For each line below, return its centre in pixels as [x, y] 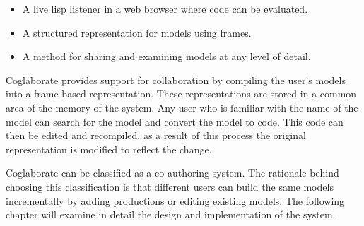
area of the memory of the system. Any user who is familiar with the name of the [182, 107]
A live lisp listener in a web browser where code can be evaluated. [165, 8]
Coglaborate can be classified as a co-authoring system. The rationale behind [172, 173]
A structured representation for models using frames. [137, 32]
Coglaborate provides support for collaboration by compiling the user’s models [176, 79]
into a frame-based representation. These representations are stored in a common [181, 94]
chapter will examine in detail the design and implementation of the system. [171, 214]
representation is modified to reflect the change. [109, 149]
